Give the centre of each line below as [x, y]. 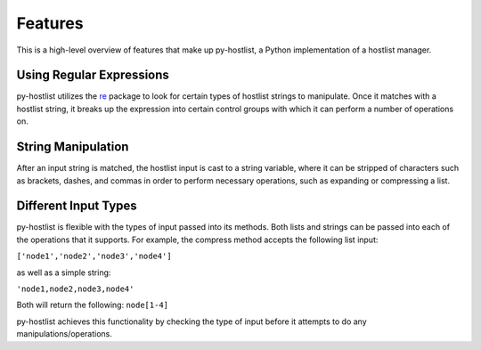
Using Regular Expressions [93, 75]
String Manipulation [73, 147]
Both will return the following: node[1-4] [93, 305]
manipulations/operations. [65, 334]
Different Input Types [77, 206]
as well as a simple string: [64, 273]
